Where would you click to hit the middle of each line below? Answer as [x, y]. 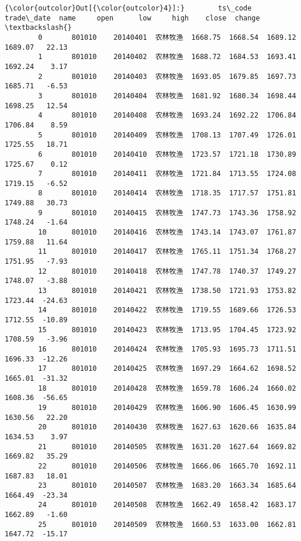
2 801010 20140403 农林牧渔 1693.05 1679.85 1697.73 [167, 76]
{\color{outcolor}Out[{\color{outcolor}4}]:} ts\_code [128, 8]
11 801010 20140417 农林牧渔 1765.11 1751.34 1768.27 [167, 252]
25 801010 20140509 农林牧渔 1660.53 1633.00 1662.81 [167, 524]
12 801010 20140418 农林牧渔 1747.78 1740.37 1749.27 [167, 271]
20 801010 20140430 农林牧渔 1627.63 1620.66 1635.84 [167, 427]
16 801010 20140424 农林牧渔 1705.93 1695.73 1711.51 [167, 349]
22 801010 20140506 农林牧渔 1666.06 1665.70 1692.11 [167, 466]
